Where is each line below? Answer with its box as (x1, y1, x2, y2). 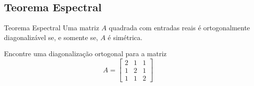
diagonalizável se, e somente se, (4, 32, 98, 42)
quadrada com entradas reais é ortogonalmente (109, 22, 250, 33)
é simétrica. (108, 32, 143, 42)
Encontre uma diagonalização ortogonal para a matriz (4, 48, 167, 59)
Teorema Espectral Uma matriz (4, 22, 99, 33)
